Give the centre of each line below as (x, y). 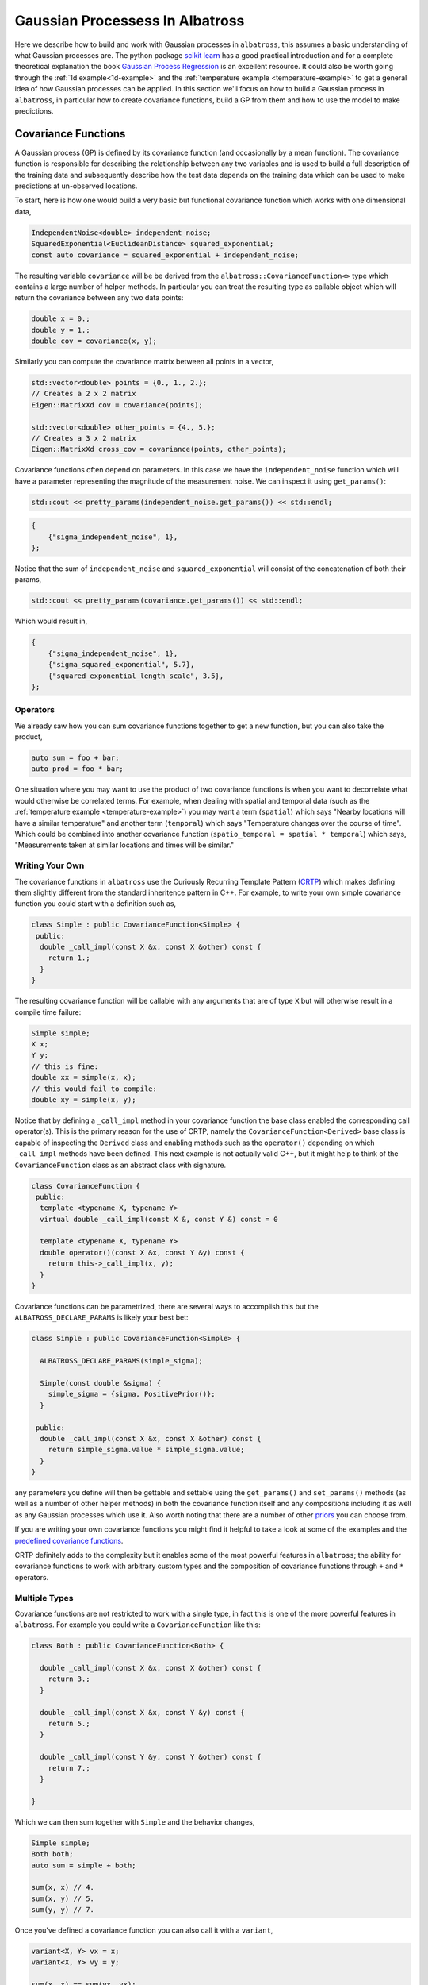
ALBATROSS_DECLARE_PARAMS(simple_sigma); (122, 1361)
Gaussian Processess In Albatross (130, 21)
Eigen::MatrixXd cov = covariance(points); (117, 405)
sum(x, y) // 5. (63, 1898)
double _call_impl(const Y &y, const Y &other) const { (151, 1757)
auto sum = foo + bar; (75, 758)
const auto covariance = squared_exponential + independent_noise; (165, 255)
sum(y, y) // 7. (63, 1910)
